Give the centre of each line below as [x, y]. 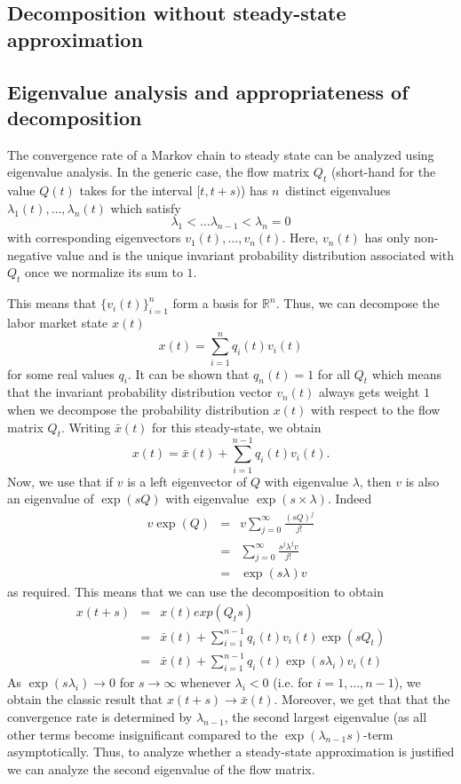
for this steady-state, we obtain [237, 427]
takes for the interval [136, 190]
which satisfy [146, 207]
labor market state [58, 322]
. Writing [86, 427]
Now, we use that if [60, 481]
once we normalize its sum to [104, 272]
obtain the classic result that [85, 699]
